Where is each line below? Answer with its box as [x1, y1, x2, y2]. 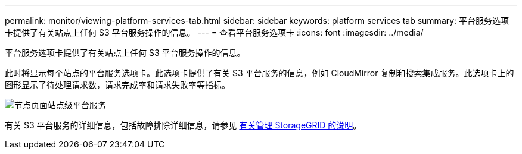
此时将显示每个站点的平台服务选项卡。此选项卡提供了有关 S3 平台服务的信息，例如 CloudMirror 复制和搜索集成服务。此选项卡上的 [5, 68, 514, 78]
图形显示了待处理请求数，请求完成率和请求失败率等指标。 [5, 80, 230, 90]
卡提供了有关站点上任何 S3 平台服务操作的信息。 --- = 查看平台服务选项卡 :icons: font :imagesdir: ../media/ [5, 27, 424, 37]
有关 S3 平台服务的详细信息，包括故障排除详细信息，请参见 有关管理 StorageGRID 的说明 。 [5, 120, 362, 130]
